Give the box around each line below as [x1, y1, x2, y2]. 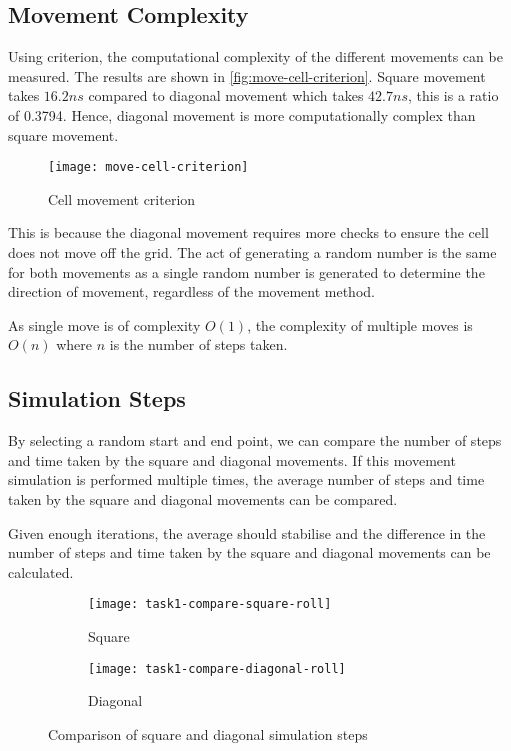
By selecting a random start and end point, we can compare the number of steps [8, 430, 502, 451]
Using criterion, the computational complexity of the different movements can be [8, 46, 503, 67]
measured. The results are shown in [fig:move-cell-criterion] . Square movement [8, 65, 486, 86]
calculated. [8, 561, 74, 582]
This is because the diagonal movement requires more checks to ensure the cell [8, 222, 489, 243]
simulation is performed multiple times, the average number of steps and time [8, 469, 485, 490]
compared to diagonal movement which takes [88, 85, 364, 106]
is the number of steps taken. [109, 334, 288, 355]
